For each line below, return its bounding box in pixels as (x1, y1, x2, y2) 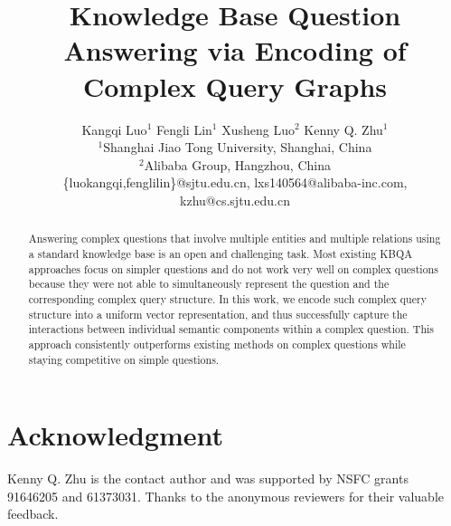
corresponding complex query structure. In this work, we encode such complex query (28, 291, 427, 306)
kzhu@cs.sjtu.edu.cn (180, 190, 290, 209)
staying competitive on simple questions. (28, 351, 220, 367)
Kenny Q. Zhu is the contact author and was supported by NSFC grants (7, 469, 409, 488)
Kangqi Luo (81, 120, 147, 139)
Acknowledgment (7, 416, 223, 454)
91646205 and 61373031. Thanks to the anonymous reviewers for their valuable (7, 486, 444, 505)
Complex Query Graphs (82, 67, 388, 104)
